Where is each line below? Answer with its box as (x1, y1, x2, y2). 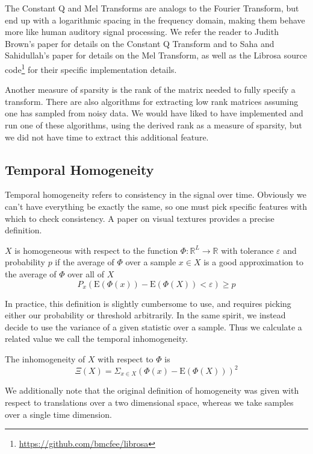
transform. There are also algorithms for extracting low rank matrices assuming (5, 95, 299, 107)
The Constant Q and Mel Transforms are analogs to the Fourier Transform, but (5, 2, 299, 14)
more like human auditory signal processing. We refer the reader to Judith (5, 25, 279, 38)
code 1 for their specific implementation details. (5, 61, 177, 75)
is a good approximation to (203, 256, 303, 268)
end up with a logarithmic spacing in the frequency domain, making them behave (5, 13, 305, 26)
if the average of (55, 256, 114, 268)
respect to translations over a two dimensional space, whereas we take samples (5, 396, 294, 409)
